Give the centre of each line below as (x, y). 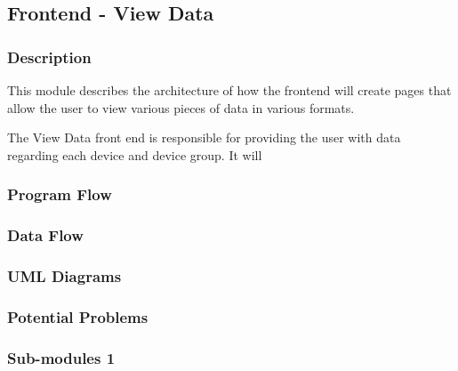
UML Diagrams (64, 275)
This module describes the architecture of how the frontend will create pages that (229, 90)
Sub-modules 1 (61, 357)
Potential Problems (78, 316)
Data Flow (45, 235)
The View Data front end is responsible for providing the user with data (204, 137)
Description (49, 56)
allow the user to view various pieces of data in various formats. (181, 107)
